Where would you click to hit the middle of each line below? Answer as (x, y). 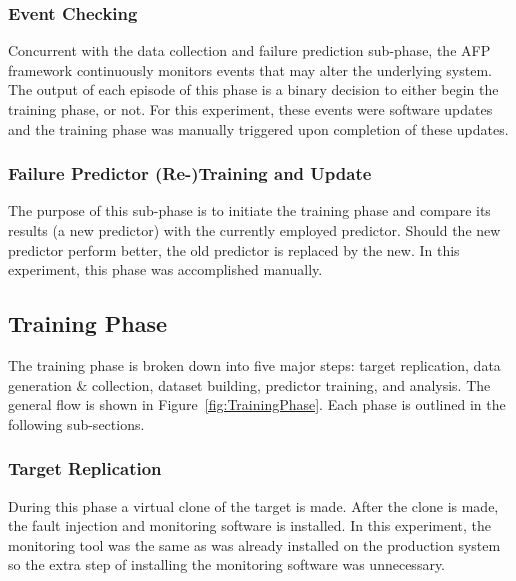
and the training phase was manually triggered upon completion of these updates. (258, 128)
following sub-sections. (76, 423)
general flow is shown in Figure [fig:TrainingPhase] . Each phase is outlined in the (257, 404)
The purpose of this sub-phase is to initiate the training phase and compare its (249, 210)
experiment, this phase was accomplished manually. (165, 269)
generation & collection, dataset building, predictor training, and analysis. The (249, 384)
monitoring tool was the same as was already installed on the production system (254, 544)
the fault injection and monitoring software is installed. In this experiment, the (250, 525)
